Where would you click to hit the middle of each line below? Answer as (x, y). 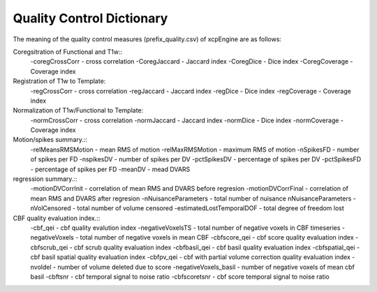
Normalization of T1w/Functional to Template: (78, 110)
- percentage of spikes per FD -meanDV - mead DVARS (110, 169)
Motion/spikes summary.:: (50, 140)
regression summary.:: (45, 179)
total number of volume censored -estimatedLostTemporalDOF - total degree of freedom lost (211, 208)
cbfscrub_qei (49, 247)
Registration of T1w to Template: (59, 81)
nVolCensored (51, 208)
